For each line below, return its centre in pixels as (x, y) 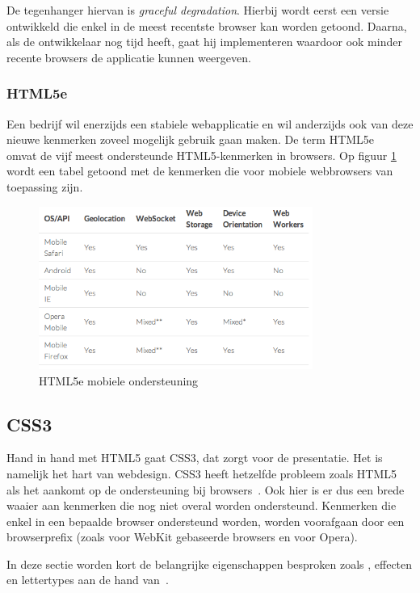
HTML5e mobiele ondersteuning (119, 380)
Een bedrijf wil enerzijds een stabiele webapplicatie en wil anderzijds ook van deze (210, 123)
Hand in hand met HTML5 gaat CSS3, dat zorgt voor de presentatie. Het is (195, 458)
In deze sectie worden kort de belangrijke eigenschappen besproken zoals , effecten (210, 564)
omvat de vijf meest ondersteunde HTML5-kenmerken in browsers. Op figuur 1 (202, 155)
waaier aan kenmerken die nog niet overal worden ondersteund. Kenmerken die (202, 505)
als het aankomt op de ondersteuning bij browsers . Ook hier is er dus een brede (206, 489)
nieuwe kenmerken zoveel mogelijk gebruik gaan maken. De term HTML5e (191, 139)
